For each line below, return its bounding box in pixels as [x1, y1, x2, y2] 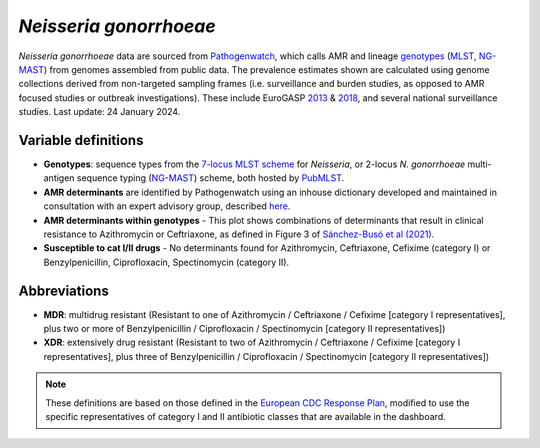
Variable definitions [18, 131, 144, 149]
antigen [43, 172, 75, 184]
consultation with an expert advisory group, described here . [43, 200, 291, 212]
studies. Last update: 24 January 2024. [18, 106, 181, 118]
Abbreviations [18, 282, 109, 299]
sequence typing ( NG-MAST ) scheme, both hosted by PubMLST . [76, 172, 345, 184]
